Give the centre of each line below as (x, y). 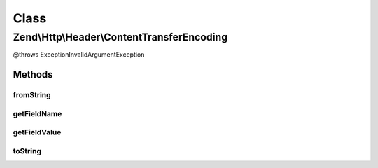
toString (27, 150)
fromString (32, 95)
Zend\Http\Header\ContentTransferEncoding (120, 37)
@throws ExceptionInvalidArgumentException (79, 55)
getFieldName (37, 113)
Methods (33, 75)
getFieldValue (37, 132)
